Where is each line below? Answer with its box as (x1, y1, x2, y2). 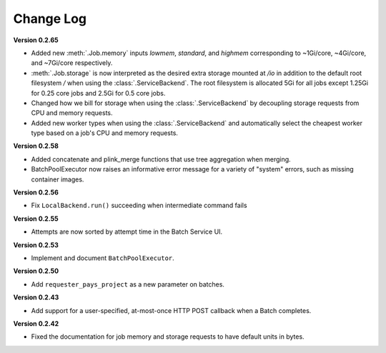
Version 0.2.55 (13, 214, 59, 223)
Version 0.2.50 (13, 267, 59, 275)
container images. (31, 175, 84, 184)
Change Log (13, 11, 87, 26)
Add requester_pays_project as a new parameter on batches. (31, 279, 225, 289)
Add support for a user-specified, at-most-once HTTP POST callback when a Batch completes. (31, 306, 312, 314)
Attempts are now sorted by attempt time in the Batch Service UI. (31, 227, 223, 236)
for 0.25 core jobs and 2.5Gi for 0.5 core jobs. (31, 89, 166, 97)
